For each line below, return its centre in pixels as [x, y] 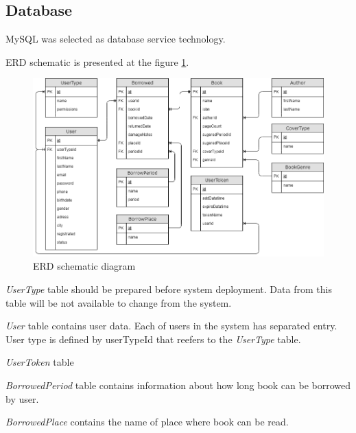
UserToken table [40, 362]
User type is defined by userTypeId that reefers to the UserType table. [153, 339]
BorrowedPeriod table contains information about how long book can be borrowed [178, 385]
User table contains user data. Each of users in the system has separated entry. [171, 326]
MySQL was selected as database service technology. [116, 39]
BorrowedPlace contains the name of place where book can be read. [147, 422]
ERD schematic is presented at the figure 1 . [97, 61]
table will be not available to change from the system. [119, 302]
